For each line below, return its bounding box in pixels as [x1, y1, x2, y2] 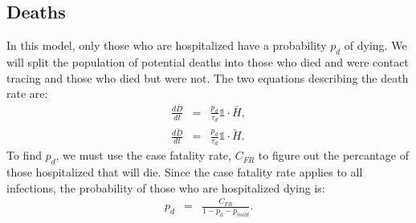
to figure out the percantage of [258, 147, 409, 164]
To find [6, 147, 42, 164]
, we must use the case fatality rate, [55, 147, 231, 164]
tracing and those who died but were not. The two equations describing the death [6, 69, 409, 86]
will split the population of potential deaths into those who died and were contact [6, 54, 409, 70]
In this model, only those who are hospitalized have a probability [6, 37, 327, 54]
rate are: [6, 85, 48, 102]
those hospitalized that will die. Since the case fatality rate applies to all [6, 164, 363, 180]
